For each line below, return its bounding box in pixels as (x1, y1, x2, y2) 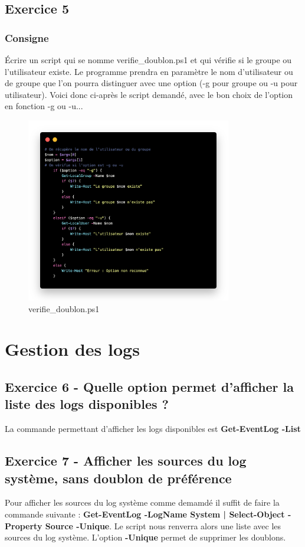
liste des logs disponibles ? (5, 395, 169, 413)
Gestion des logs (5, 337, 140, 361)
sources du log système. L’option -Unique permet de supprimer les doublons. (5, 531, 286, 543)
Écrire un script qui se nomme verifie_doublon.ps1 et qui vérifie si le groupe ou (5, 54, 292, 65)
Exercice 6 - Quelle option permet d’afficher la (5, 377, 294, 395)
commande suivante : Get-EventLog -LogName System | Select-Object (5, 507, 285, 520)
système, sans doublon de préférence (5, 469, 232, 487)
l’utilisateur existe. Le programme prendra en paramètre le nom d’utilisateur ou (5, 65, 293, 77)
